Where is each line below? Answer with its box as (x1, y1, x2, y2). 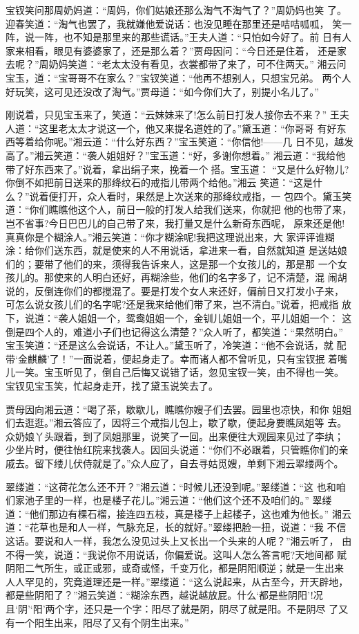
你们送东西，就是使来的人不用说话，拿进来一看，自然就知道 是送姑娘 (34, 243, 347, 257)
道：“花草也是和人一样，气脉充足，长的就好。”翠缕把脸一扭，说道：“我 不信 (6, 520, 347, 534)
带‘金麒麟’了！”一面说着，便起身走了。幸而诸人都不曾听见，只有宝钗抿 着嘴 (6, 351, 348, 365)
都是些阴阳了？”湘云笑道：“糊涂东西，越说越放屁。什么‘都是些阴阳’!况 (6, 588, 323, 602)
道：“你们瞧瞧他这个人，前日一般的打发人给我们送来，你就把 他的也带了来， (6, 202, 352, 217)
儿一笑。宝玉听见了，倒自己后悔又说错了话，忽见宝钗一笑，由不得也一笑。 (6, 365, 344, 379)
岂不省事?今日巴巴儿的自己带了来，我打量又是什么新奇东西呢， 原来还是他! (6, 215, 345, 230)
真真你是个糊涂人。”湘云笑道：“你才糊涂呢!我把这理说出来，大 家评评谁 (6, 229, 325, 244)
